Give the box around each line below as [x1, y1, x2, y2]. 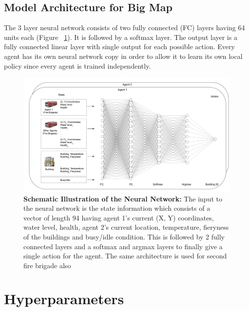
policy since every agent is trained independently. [4, 60, 151, 71]
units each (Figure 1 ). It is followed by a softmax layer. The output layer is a [4, 32, 237, 42]
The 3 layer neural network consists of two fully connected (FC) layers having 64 [4, 22, 245, 33]
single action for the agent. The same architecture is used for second [23, 251, 227, 261]
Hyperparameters [4, 289, 124, 309]
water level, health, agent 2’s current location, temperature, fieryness [23, 222, 229, 232]
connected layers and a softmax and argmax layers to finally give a [23, 241, 223, 251]
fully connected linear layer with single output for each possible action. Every [4, 41, 235, 52]
